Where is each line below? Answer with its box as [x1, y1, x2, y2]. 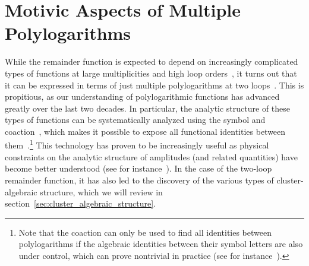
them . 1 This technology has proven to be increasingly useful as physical [5, 137, 269, 151]
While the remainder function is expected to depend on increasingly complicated [5, 55, 298, 68]
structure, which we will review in [40, 185, 163, 198]
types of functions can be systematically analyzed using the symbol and [5, 113, 266, 126]
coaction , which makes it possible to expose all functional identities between [5, 125, 286, 137]
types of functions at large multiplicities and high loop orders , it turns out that [5, 66, 297, 79]
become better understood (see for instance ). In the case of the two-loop [5, 162, 272, 175]
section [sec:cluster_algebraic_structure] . [5, 197, 156, 210]
